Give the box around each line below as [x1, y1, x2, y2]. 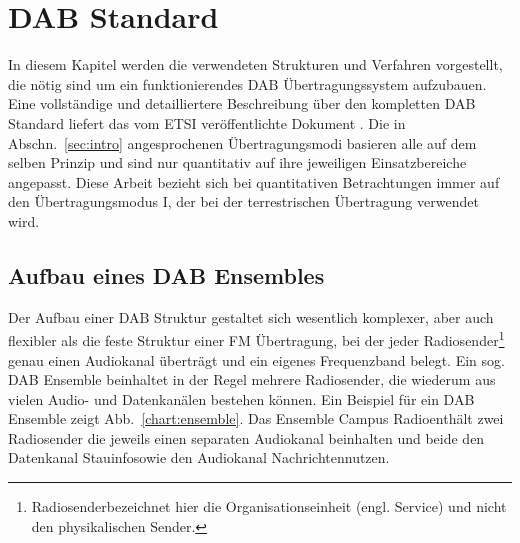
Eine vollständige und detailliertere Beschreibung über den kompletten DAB [8, 93, 476, 114]
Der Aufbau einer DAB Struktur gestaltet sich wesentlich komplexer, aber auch [8, 306, 494, 327]
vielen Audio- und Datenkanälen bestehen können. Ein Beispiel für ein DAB [8, 388, 475, 409]
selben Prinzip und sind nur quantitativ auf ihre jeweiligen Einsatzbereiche [8, 152, 467, 173]
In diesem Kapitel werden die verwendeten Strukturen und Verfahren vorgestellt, [8, 54, 503, 75]
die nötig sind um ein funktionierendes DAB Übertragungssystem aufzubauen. [8, 73, 487, 94]
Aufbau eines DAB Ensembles [8, 259, 325, 290]
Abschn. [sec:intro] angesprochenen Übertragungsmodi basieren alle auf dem [8, 132, 477, 153]
